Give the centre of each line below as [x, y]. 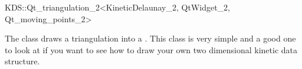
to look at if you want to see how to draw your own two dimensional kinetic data [151, 49]
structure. [22, 61]
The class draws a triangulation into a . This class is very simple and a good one [150, 38]
